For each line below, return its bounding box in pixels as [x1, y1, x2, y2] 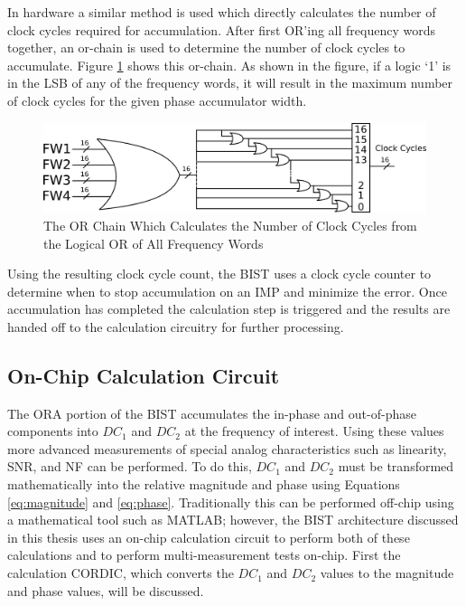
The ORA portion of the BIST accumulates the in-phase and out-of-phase [7, 403, 416, 422]
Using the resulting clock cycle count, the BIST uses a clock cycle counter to [7, 264, 432, 283]
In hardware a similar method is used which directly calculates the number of [7, 3, 436, 21]
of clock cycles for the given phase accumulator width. [7, 90, 307, 109]
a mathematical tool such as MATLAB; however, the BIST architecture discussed [7, 510, 459, 529]
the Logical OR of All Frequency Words [43, 233, 264, 252]
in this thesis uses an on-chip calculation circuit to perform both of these [7, 527, 410, 546]
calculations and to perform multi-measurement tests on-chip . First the [7, 545, 401, 564]
